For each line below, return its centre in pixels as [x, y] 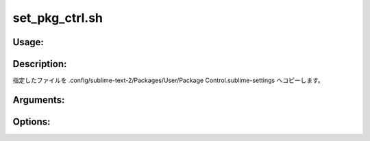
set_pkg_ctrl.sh [58, 18]
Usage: [28, 42]
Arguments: [39, 100]
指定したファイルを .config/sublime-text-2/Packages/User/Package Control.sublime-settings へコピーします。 [169, 80]
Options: [32, 121]
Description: [40, 64]
